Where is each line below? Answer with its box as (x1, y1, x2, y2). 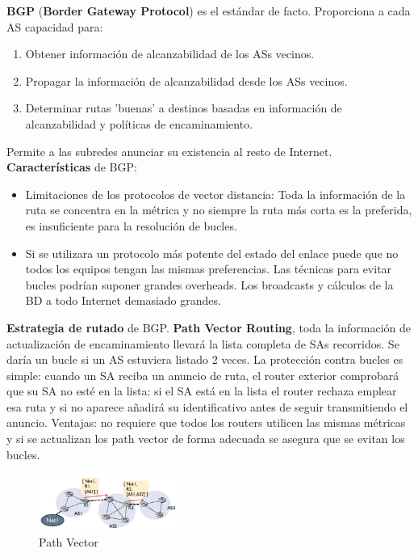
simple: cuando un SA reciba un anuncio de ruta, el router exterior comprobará (6, 366, 399, 383)
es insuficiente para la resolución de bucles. (25, 217, 237, 234)
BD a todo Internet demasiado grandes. (25, 292, 221, 309)
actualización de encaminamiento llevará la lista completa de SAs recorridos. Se (6, 335, 399, 352)
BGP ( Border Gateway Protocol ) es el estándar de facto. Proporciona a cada (6, 2, 411, 19)
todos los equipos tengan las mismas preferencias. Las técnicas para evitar (25, 260, 392, 277)
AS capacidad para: (6, 18, 103, 35)
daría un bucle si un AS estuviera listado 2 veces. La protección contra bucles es (6, 351, 403, 368)
